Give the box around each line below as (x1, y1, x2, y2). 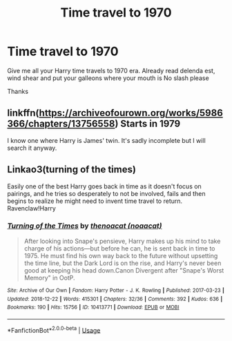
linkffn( (7, 107, 39, 119)
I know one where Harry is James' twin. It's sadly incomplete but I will (7, 136, 206, 144)
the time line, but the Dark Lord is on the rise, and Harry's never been (23, 259, 222, 267)
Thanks (7, 87, 29, 95)
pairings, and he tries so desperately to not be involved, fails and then (7, 189, 206, 197)
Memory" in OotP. (23, 273, 75, 282)
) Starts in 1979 (115, 118, 181, 130)
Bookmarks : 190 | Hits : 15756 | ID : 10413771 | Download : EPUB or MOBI (7, 304, 180, 311)
